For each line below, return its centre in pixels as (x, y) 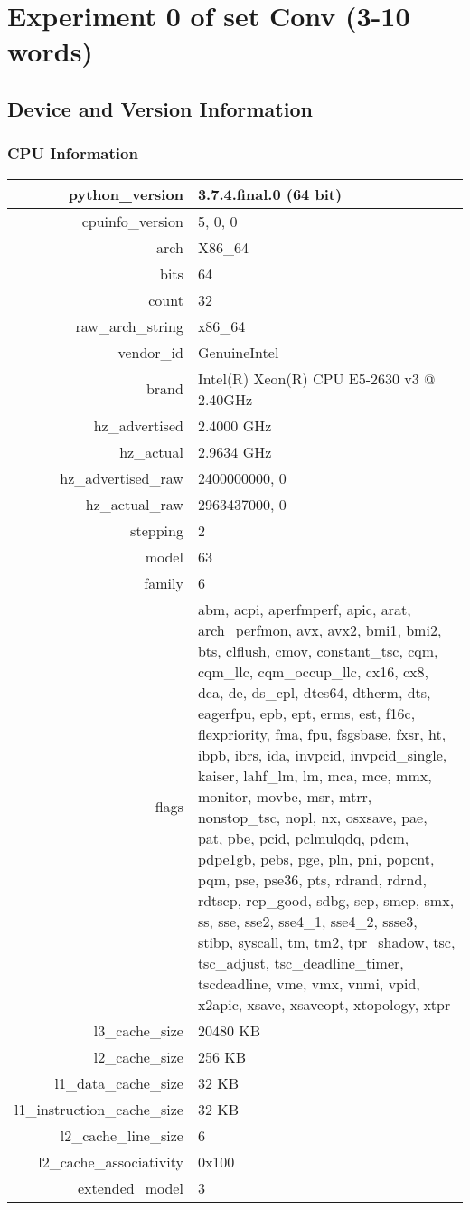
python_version (126, 194)
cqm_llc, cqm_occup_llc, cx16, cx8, (313, 671)
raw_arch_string (129, 326)
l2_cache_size (138, 1056)
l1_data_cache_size (119, 1082)
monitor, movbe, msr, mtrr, (285, 796)
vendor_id (150, 352)
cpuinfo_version (132, 221)
